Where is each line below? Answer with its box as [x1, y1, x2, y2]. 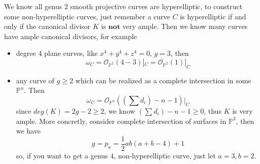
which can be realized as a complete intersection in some [75, 75, 251, 85]
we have [16, 125, 41, 136]
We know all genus [4, 1, 62, 11]
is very [232, 105, 253, 116]
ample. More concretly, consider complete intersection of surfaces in [16, 115, 226, 126]
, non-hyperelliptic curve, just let [114, 150, 216, 160]
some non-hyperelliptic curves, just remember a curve [4, 11, 171, 21]
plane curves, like [44, 48, 98, 58]
